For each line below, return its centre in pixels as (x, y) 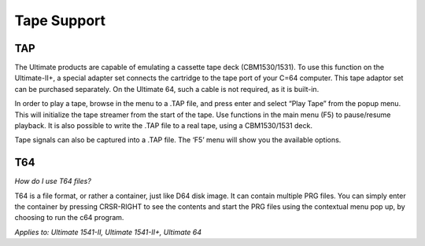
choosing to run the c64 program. (69, 218)
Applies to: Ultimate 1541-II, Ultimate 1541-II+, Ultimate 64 (108, 232)
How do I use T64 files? (53, 182)
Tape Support (60, 20)
